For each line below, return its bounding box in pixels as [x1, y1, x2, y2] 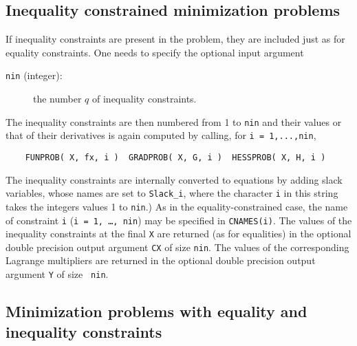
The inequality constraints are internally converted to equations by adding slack [6, 172, 343, 186]
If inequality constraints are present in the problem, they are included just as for [6, 32, 345, 46]
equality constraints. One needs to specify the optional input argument [6, 45, 304, 59]
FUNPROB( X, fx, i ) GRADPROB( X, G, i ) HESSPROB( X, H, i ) [25, 152, 326, 162]
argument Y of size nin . [6, 267, 109, 281]
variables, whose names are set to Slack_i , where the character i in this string [6, 186, 338, 200]
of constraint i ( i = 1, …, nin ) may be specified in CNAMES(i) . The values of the [6, 213, 352, 227]
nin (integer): [6, 68, 63, 83]
